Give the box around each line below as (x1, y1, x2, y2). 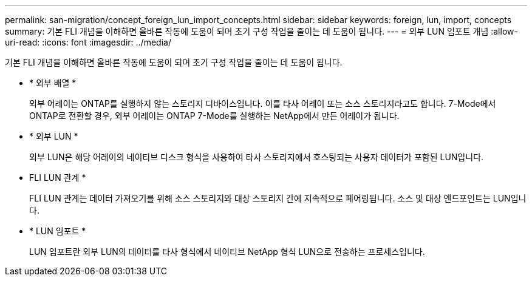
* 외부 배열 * (29, 78, 77, 88)
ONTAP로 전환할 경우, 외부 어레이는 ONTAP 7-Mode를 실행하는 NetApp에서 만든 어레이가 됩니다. (29, 110, 400, 121)
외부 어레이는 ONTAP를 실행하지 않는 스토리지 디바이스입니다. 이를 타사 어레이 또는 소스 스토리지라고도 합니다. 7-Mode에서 (29, 98, 496, 109)
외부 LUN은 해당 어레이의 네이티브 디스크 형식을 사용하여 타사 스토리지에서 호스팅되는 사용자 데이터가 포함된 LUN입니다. (29, 152, 484, 162)
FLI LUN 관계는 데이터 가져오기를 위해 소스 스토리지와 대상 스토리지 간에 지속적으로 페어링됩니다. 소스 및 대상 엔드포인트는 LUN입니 (29, 193, 527, 203)
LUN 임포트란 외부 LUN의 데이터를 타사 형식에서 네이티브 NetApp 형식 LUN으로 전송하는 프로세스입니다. (29, 246, 425, 257)
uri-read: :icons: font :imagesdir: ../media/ (5, 37, 171, 47)
